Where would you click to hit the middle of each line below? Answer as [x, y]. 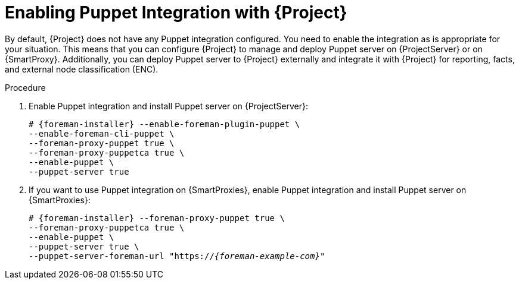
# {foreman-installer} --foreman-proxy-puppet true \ [157, 218]
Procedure [25, 87]
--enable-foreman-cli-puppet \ [102, 133]
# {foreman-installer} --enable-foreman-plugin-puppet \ [164, 124]
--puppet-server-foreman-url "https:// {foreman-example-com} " [177, 256]
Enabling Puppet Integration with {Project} [176, 12]
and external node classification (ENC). [82, 69]
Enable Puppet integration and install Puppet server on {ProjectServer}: [168, 106]
